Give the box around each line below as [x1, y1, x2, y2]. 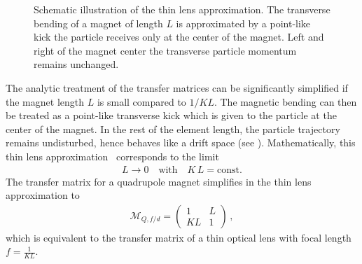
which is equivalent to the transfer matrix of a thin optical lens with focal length [6, 230, 351, 244]
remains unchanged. [34, 57, 119, 71]
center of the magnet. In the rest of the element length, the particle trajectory [6, 121, 340, 136]
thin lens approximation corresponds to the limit [6, 148, 219, 163]
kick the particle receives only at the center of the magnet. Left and [34, 29, 324, 44]
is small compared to [97, 94, 186, 109]
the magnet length [6, 94, 84, 109]
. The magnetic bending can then [214, 94, 357, 109]
